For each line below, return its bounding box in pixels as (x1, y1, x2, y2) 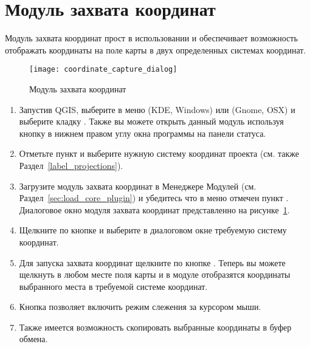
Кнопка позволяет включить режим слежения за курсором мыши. (19, 300, 261, 313)
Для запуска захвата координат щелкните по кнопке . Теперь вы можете (19, 256, 286, 269)
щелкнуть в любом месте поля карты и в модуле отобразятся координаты (19, 268, 291, 281)
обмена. (19, 332, 48, 345)
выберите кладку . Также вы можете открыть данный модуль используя (19, 115, 284, 128)
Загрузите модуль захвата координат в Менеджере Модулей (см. (19, 179, 257, 192)
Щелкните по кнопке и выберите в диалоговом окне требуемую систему (19, 224, 287, 236)
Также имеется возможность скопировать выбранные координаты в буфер (19, 320, 292, 333)
